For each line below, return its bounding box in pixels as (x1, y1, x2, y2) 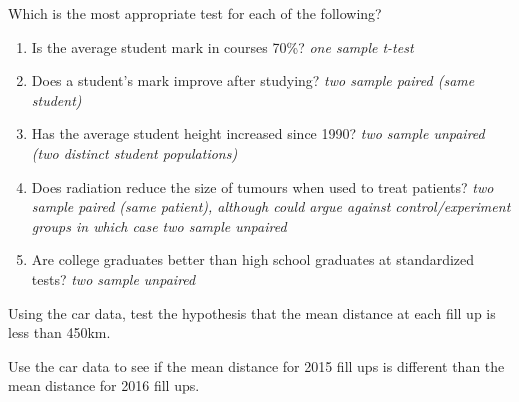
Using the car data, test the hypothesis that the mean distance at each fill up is (8, 302, 496, 323)
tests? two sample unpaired (31, 268, 196, 289)
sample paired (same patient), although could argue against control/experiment (31, 196, 511, 217)
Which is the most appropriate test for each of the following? (8, 3, 382, 23)
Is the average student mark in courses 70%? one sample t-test (31, 36, 414, 57)
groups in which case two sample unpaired (31, 215, 287, 236)
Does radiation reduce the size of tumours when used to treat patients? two (31, 176, 494, 197)
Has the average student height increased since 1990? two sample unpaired (31, 123, 485, 144)
